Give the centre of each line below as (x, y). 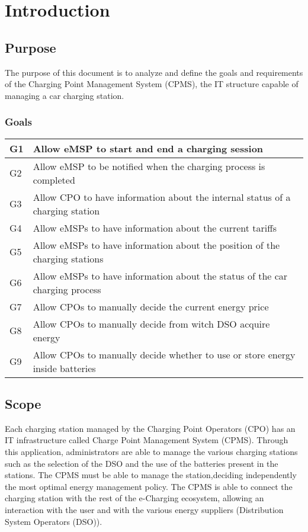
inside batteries (64, 368)
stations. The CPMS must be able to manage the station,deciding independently (151, 475)
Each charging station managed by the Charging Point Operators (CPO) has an (150, 428)
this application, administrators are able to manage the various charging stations (151, 451)
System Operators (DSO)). (54, 521)
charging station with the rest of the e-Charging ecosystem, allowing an (134, 498)
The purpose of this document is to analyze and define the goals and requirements (154, 72)
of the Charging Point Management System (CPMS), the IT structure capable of (152, 84)
